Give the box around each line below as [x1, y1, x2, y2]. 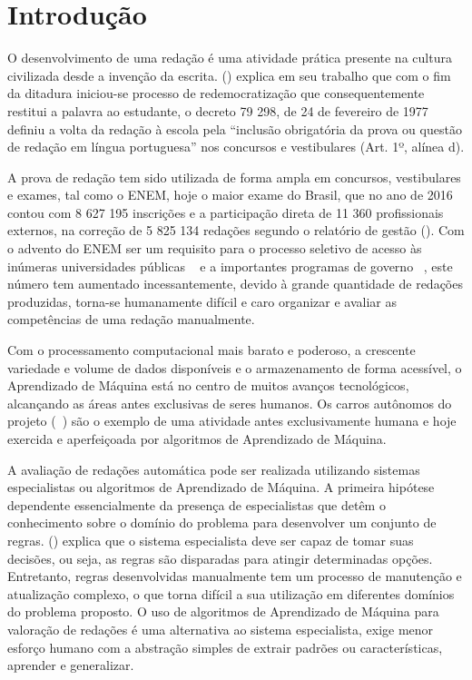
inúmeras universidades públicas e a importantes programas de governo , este [7, 256, 453, 275]
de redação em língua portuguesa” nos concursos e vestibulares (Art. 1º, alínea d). [7, 137, 465, 156]
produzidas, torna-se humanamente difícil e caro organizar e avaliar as [7, 291, 398, 310]
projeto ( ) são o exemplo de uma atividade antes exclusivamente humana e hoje [7, 411, 457, 430]
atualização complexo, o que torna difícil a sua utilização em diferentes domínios [7, 584, 455, 603]
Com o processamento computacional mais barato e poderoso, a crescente [7, 340, 416, 360]
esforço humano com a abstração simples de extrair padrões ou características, [7, 637, 443, 656]
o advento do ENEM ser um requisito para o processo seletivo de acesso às [7, 239, 422, 258]
